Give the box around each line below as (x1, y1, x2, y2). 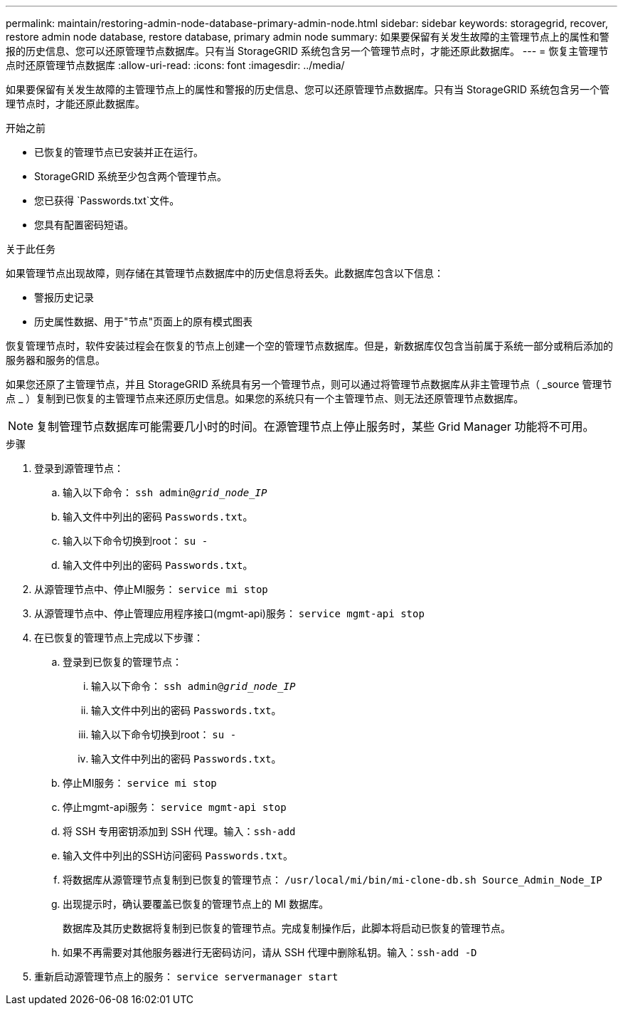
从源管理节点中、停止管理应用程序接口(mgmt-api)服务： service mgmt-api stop (34, 607, 425, 619)
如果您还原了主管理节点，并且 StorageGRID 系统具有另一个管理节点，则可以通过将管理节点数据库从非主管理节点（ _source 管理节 (6, 378, 612, 390)
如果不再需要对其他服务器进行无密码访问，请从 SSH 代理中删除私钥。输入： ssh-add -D (63, 946, 477, 958)
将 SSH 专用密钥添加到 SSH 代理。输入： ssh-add (63, 825, 296, 837)
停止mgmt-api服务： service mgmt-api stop (63, 801, 287, 813)
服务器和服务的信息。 (6, 354, 105, 366)
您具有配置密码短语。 (34, 219, 134, 231)
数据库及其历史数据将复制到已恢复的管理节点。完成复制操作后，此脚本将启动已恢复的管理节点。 (63, 922, 511, 934)
